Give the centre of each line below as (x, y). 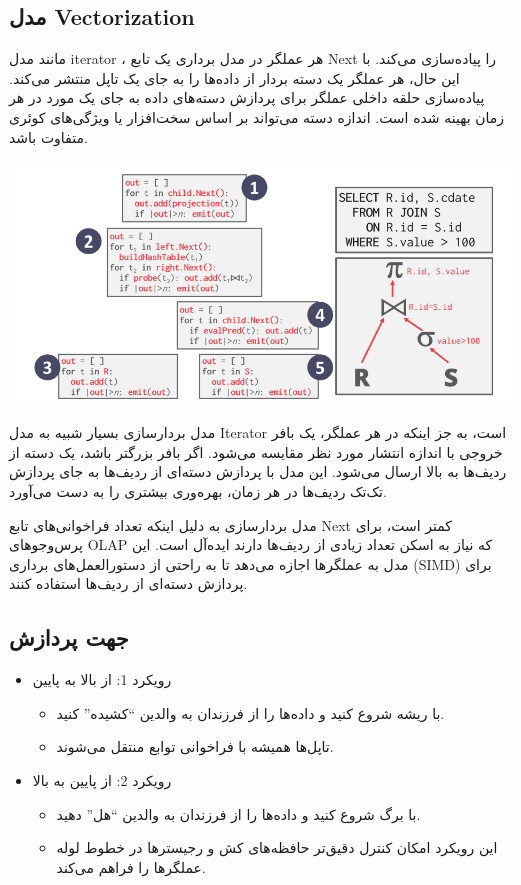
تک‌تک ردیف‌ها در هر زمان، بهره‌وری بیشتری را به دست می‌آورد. (198, 491)
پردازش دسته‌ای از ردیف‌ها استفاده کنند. (128, 583)
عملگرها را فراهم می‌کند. (131, 866)
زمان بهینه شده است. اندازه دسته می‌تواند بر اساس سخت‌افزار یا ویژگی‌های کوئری (257, 116)
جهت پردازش (69, 637)
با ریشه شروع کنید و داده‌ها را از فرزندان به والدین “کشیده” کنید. (250, 712)
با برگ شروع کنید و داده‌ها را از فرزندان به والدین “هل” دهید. (238, 813)
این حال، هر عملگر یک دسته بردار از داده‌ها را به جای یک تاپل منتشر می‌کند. (234, 77)
